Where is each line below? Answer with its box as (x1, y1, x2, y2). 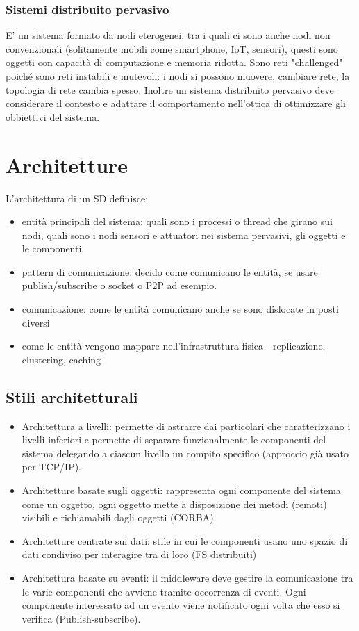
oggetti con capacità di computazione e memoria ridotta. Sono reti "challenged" (6, 55, 343, 69)
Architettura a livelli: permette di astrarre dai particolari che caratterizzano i (22, 418, 351, 433)
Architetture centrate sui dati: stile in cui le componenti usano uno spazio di (22, 533, 348, 548)
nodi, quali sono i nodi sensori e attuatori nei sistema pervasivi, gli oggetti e (22, 227, 346, 242)
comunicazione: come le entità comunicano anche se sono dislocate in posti (22, 302, 339, 316)
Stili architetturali (6, 386, 138, 407)
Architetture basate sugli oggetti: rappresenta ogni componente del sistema (22, 483, 341, 498)
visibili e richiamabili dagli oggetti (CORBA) (22, 510, 214, 525)
